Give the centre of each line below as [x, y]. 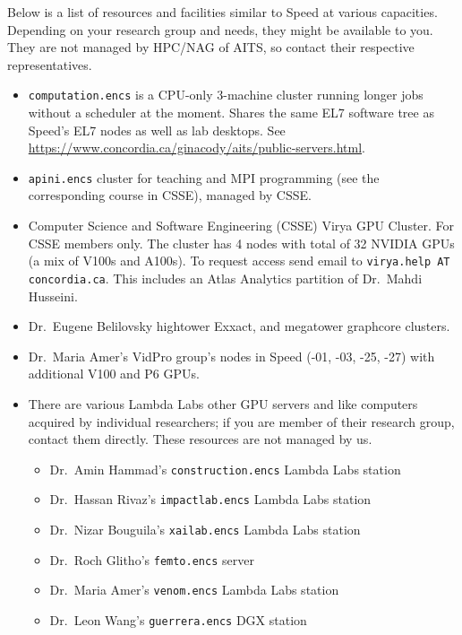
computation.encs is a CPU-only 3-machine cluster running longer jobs [226, 95]
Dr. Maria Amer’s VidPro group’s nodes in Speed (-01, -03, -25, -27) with [231, 356]
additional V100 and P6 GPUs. [114, 374]
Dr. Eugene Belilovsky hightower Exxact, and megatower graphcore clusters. [239, 326]
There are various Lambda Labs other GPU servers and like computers [223, 403]
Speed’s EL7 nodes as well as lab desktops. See [157, 130]
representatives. [50, 64]
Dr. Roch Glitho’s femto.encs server [152, 559]
